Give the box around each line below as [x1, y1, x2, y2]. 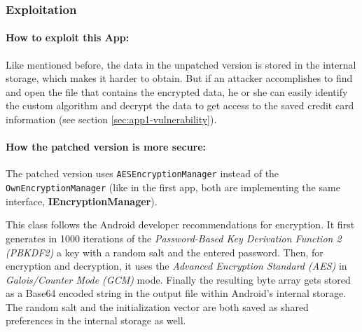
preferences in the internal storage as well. [6, 313, 186, 328]
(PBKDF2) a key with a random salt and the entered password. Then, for [6, 244, 323, 259]
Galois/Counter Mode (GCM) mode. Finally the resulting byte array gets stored [6, 272, 351, 286]
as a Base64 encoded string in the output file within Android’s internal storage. [6, 286, 347, 300]
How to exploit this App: [6, 30, 130, 45]
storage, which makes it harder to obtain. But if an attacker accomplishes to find [6, 71, 353, 85]
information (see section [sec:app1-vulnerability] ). [6, 112, 217, 127]
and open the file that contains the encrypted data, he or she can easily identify [6, 84, 348, 99]
